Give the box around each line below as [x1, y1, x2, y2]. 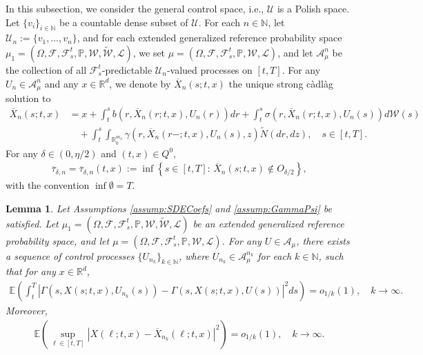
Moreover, [6, 303, 48, 317]
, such [318, 248, 344, 263]
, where [178, 248, 209, 263]
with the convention [6, 178, 90, 192]
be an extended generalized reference [193, 216, 344, 230]
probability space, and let [6, 233, 110, 247]
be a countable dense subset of [59, 14, 188, 29]
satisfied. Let [6, 216, 59, 230]
